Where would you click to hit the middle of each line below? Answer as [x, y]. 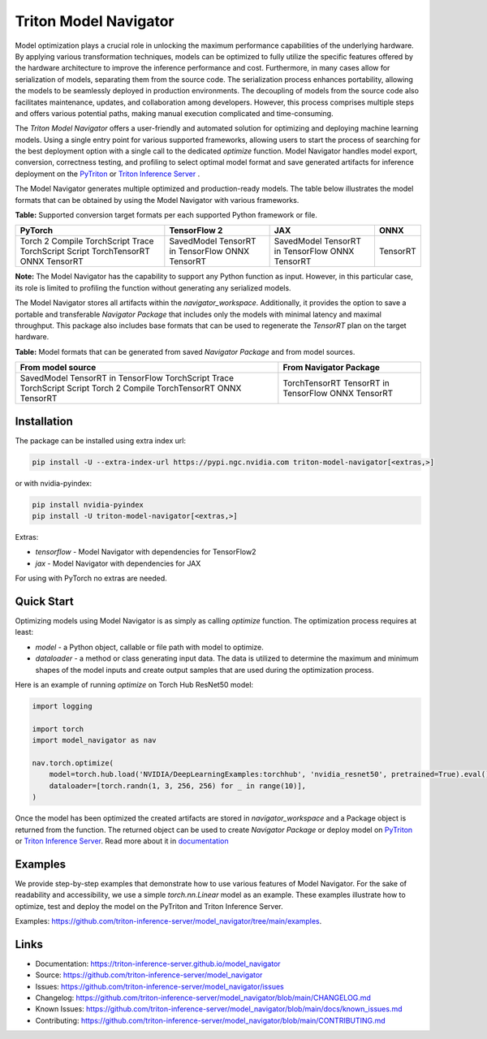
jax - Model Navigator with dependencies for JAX [118, 563]
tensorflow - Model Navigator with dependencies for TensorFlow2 [146, 552]
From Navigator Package [332, 368]
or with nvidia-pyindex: [54, 483]
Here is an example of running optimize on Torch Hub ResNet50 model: [134, 685]
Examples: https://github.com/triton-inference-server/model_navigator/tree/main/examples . [168, 920]
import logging [62, 706]
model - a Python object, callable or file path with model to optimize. [149, 647]
